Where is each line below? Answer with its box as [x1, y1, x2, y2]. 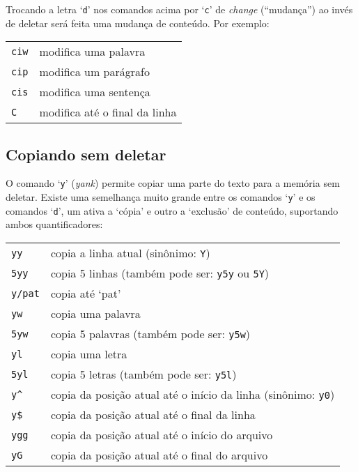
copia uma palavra [50, 305, 141, 322]
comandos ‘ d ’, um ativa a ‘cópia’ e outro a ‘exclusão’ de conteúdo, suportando [6, 203, 338, 218]
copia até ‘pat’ [50, 285, 121, 302]
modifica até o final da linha [39, 104, 177, 121]
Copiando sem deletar [6, 143, 166, 165]
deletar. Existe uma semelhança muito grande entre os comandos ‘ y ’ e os [6, 190, 316, 204]
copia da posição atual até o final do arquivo [50, 447, 268, 464]
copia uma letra [50, 346, 127, 363]
